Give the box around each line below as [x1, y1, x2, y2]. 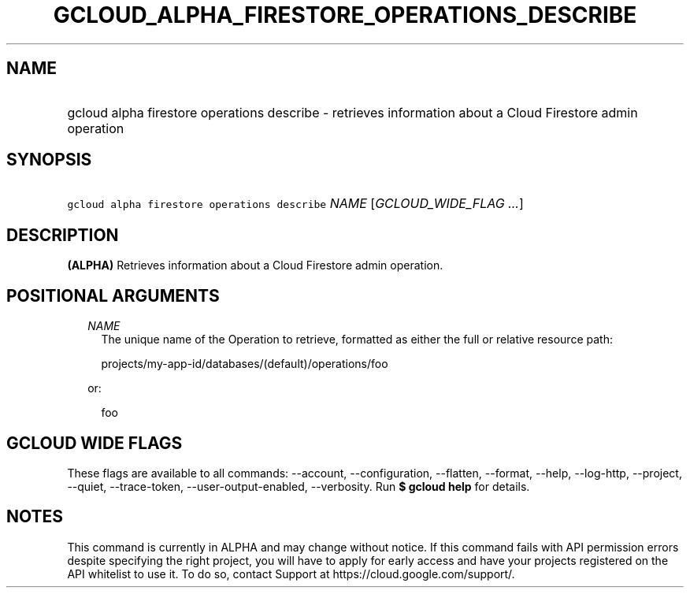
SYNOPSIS [6, 150, 92, 170]
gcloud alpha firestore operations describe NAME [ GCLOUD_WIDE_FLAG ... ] [67, 195, 524, 212]
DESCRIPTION [6, 225, 119, 245]
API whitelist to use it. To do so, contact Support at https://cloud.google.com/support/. [67, 566, 515, 581]
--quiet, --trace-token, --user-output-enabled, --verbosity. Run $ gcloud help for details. [67, 479, 530, 493]
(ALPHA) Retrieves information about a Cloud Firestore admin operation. [67, 258, 443, 273]
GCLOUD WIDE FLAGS [6, 433, 183, 453]
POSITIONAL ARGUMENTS [6, 285, 220, 306]
